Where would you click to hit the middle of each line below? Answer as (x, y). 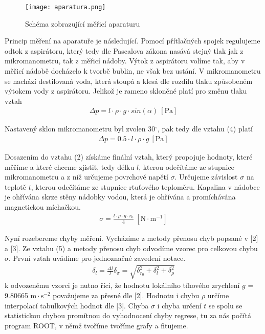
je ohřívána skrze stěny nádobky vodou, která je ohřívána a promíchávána (120, 197)
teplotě (15, 186)
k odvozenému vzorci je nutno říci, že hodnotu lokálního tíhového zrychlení (122, 285)
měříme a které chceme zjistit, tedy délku (70, 166)
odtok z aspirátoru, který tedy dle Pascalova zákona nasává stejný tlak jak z (124, 50)
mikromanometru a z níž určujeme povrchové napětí (86, 177)
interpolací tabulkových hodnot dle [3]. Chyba (77, 305)
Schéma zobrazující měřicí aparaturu (83, 23)
